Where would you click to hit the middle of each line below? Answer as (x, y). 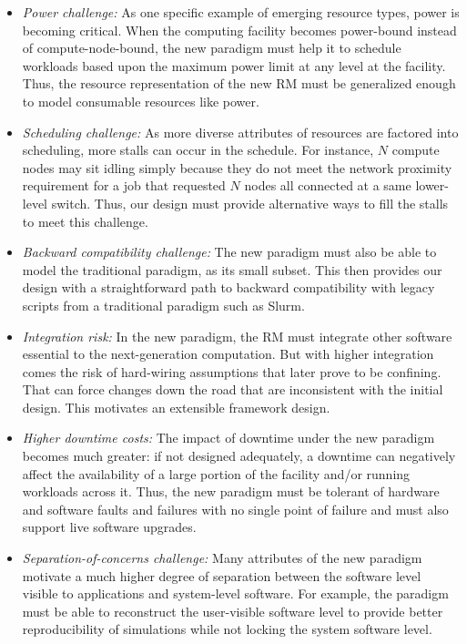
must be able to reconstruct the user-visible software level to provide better (233, 611)
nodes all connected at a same (328, 185)
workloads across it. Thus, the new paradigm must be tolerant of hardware (231, 491)
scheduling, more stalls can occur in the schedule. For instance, (198, 150)
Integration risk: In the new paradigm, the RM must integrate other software (237, 336)
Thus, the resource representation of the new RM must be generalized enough (239, 83)
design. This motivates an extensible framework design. (176, 407)
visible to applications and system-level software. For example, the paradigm (235, 593)
